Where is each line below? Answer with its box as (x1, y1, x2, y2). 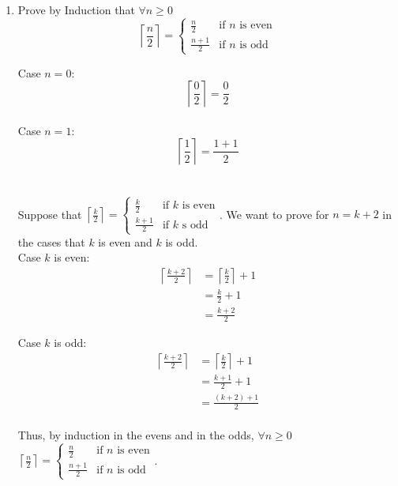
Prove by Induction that (17, 2, 135, 17)
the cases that (17, 233, 85, 250)
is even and (98, 233, 152, 250)
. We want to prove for (220, 205, 329, 222)
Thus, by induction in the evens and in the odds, (17, 427, 254, 443)
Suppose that (17, 205, 82, 222)
